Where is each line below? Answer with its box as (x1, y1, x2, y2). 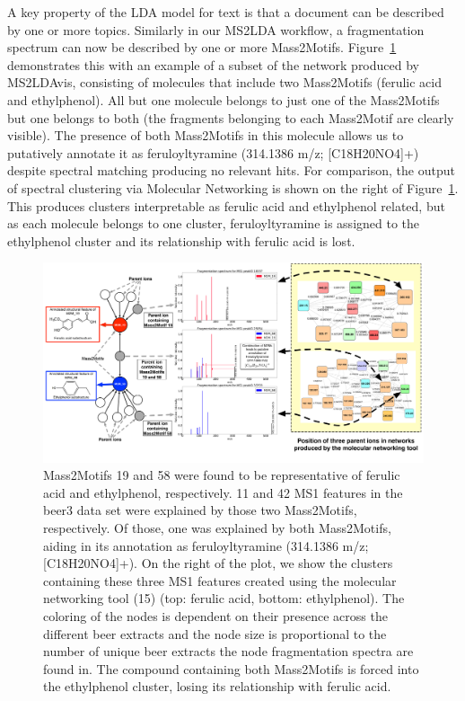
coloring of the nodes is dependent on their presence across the (43, 607, 388, 625)
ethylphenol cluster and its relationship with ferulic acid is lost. (7, 231, 355, 250)
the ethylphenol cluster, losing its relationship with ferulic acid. (43, 677, 391, 696)
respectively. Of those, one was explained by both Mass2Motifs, (43, 519, 391, 537)
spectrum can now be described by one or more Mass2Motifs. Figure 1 (7, 38, 397, 57)
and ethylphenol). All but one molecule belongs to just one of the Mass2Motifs (7, 90, 440, 109)
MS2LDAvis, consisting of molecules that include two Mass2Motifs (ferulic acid (7, 73, 442, 92)
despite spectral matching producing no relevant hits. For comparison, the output (7, 161, 455, 180)
